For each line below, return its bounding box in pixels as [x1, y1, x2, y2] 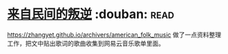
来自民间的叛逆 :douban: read [7, 6, 175, 22]
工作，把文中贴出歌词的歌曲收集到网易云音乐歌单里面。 [7, 39, 164, 47]
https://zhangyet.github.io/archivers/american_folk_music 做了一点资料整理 [7, 30, 222, 39]
